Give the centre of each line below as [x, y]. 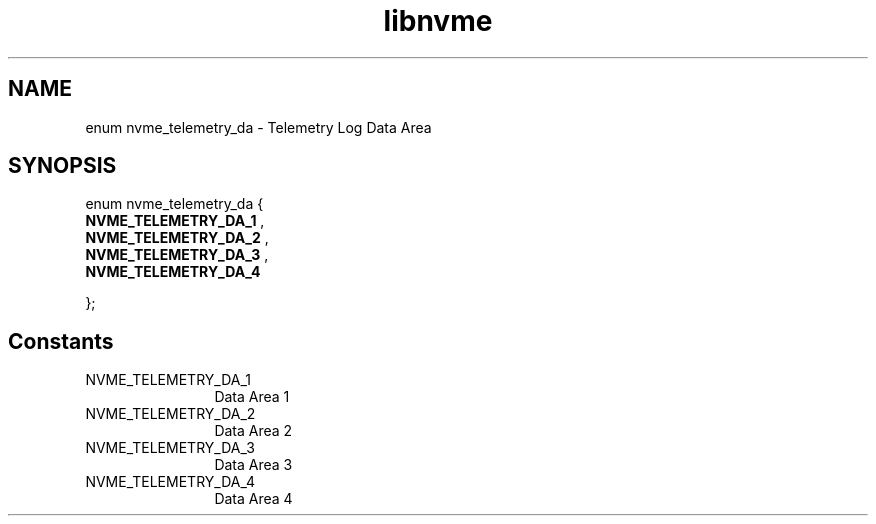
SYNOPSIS [62, 166]
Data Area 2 [253, 431]
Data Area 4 [253, 499]
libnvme [438, 21]
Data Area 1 [252, 397]
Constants [61, 341]
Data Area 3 [253, 465]
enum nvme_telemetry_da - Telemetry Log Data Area [258, 127]
